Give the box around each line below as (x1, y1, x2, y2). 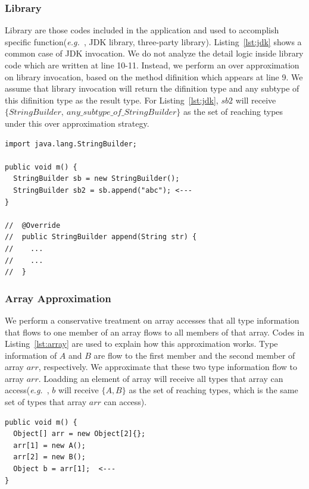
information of (5, 349, 57, 361)
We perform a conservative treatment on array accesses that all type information (5, 314, 299, 326)
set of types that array (5, 396, 87, 408)
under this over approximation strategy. (5, 117, 149, 129)
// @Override (5, 221, 61, 230)
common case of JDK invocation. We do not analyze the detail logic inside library (5, 47, 304, 59)
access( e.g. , (5, 384, 49, 396)
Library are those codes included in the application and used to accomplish (5, 24, 279, 36)
